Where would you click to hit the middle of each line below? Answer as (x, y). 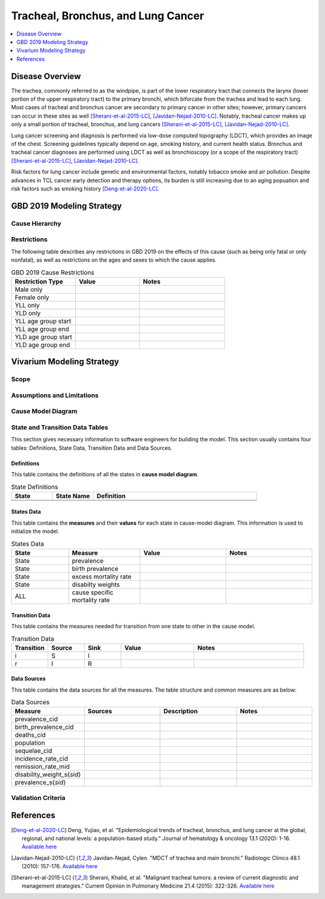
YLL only (27, 305)
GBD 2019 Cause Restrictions (53, 273)
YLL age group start (43, 321)
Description (181, 711)
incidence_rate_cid (42, 759)
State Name (73, 496)
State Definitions (35, 487)
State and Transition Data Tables (60, 427)
